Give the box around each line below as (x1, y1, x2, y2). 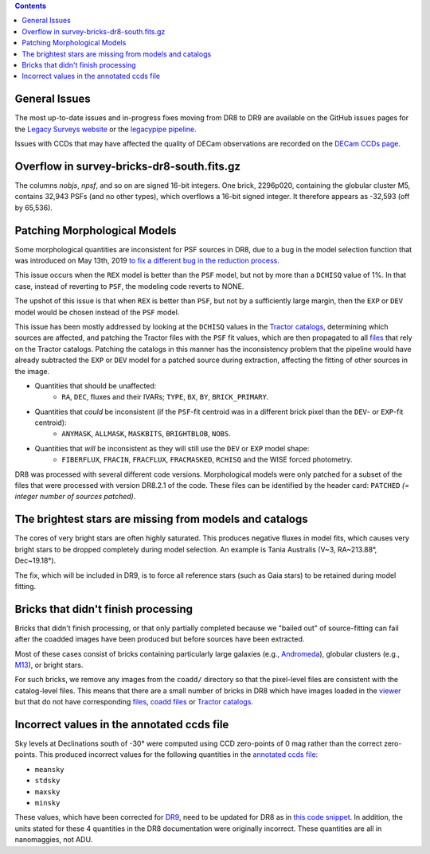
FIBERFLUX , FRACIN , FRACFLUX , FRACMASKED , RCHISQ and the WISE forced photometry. (61, 454, 353, 465)
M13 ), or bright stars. (14, 660, 84, 669)
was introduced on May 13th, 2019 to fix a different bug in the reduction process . (14, 255, 280, 266)
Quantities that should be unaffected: (34, 380, 157, 390)
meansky (34, 765, 65, 774)
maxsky (34, 787, 61, 796)
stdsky (34, 776, 61, 786)
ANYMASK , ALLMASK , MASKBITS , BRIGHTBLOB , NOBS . (61, 429, 231, 439)
